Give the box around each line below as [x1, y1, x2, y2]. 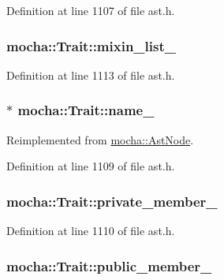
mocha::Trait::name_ [17, 100, 155, 120]
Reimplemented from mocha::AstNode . [6, 131, 194, 147]
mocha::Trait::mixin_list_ [6, 35, 176, 55]
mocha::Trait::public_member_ [6, 256, 212, 275]
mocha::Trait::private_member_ [6, 191, 218, 211]
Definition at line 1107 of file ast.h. [6, 2, 175, 18]
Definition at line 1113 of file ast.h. [6, 66, 175, 83]
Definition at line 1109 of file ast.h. [6, 158, 175, 174]
